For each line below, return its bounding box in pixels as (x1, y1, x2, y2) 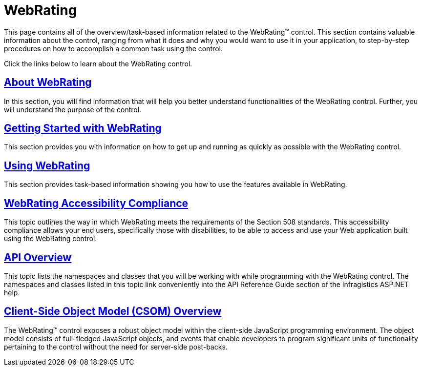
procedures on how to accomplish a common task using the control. (4, 44, 223, 53)
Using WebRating (4, 159, 90, 172)
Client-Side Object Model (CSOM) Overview (4, 305, 222, 318)
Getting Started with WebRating (4, 122, 162, 135)
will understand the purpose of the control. (4, 105, 142, 114)
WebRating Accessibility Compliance (4, 197, 189, 209)
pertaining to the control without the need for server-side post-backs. (4, 342, 228, 351)
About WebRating (4, 76, 92, 89)
